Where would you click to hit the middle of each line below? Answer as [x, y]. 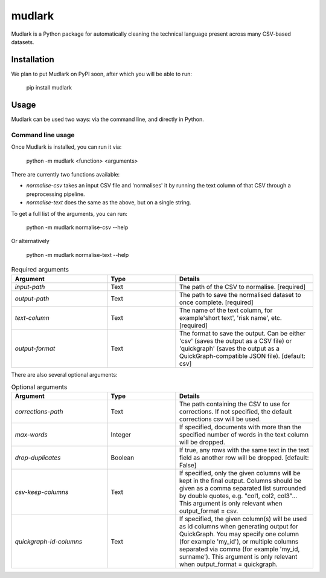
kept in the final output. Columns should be [240, 481]
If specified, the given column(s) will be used [243, 519]
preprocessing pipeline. [56, 194]
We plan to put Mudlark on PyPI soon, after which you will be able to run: [102, 74]
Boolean [123, 458]
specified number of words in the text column [244, 435]
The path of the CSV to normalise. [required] [242, 287]
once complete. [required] [216, 302]
